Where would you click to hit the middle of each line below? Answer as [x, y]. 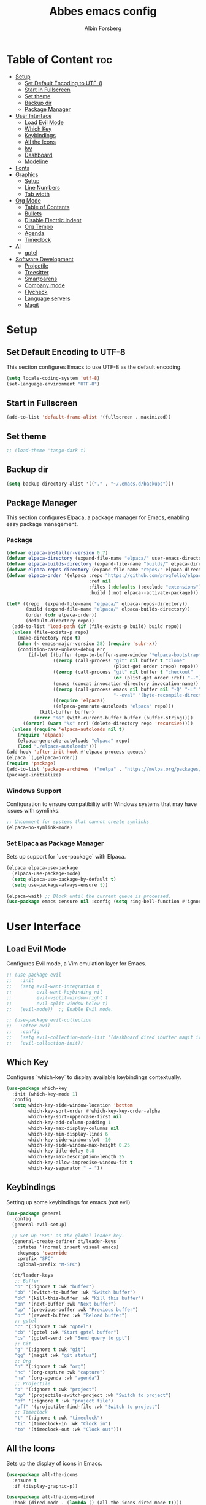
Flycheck [36, 292]
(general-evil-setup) [40, 1225]
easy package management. [42, 524]
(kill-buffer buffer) [67, 712]
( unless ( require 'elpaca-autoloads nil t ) [68, 729]
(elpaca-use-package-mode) [46, 873]
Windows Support [34, 791]
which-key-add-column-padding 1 [70, 1122]
